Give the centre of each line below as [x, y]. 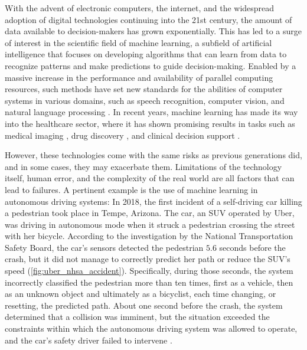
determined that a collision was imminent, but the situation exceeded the [137, 317]
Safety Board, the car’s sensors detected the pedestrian [104, 247]
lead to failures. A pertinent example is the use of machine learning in [131, 189]
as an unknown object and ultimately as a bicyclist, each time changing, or [141, 294]
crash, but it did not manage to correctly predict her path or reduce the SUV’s [148, 259]
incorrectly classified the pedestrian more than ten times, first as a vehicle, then [149, 282]
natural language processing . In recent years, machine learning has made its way [151, 112]
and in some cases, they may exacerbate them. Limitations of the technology [143, 166]
